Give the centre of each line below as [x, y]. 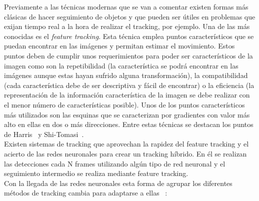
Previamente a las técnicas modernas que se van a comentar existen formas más [126, 6]
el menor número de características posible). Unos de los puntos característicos [124, 104]
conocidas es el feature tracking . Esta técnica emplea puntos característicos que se [129, 36]
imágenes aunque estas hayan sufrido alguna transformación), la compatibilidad [126, 75]
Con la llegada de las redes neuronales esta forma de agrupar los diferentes [118, 183]
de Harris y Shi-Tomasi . [44, 134]
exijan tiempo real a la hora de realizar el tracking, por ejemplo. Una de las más [127, 26]
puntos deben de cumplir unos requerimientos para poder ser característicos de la [128, 55]
